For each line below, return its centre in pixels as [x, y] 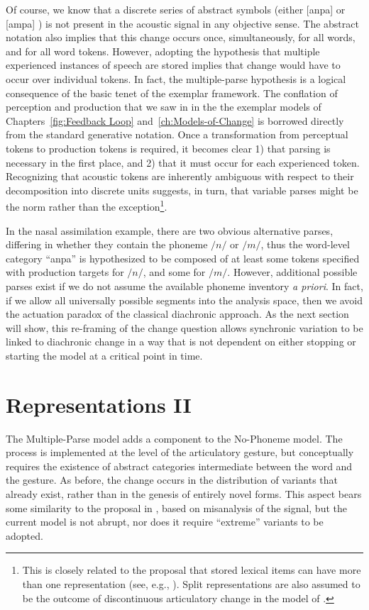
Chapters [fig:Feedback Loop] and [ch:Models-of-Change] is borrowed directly [175, 120]
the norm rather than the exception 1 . [87, 205]
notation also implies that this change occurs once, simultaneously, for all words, [181, 37]
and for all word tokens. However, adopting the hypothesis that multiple [163, 51]
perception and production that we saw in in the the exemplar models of [164, 107]
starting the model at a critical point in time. [104, 355]
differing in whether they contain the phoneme [107, 244]
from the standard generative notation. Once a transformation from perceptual [177, 134]
